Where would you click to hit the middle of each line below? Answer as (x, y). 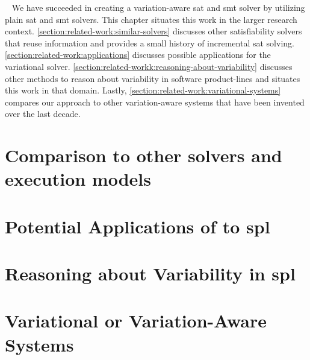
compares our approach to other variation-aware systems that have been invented (155, 102)
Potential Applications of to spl (138, 226)
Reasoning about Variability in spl (150, 273)
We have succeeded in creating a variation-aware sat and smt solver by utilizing (158, 7)
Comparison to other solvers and (144, 155)
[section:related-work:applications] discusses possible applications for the (138, 55)
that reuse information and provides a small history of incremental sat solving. (150, 43)
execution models (78, 179)
